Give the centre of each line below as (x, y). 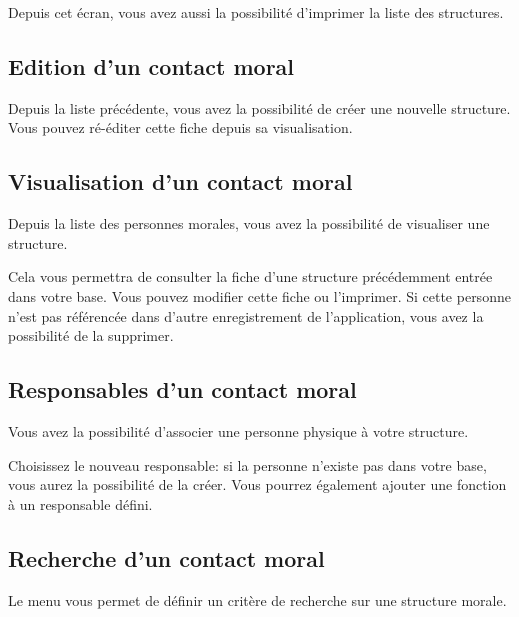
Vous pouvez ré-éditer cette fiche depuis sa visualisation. (180, 127)
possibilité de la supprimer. (91, 335)
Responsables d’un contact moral (182, 389)
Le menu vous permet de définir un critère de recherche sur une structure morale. (257, 599)
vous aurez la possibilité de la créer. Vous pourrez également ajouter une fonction (257, 484)
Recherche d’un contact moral (166, 557)
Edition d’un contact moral (151, 65)
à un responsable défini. (80, 503)
